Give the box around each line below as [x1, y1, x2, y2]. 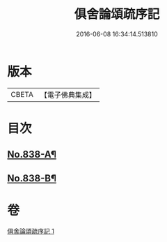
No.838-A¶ [7, 149, 57, 160]
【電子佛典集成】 [40, 90, 96, 100]
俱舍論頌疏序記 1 [7, 227, 54, 235]
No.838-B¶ [7, 172, 57, 184]
